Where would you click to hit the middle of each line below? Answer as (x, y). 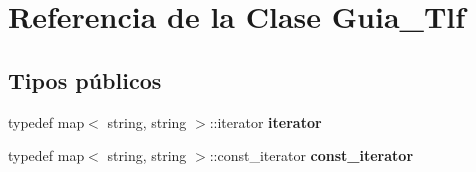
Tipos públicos (85, 79)
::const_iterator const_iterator (311, 155)
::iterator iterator (265, 121)
